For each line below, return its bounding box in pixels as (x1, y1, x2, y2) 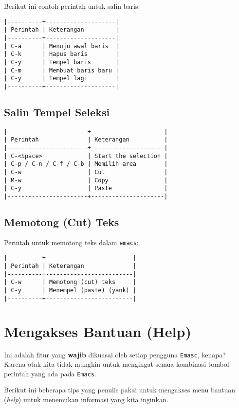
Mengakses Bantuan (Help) (4, 321, 191, 341)
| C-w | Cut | (4, 168, 168, 176)
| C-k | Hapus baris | (4, 51, 119, 58)
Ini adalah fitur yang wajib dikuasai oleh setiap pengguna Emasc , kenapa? (4, 349, 226, 359)
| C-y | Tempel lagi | (4, 75, 119, 82)
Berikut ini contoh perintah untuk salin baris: (4, 1, 140, 11)
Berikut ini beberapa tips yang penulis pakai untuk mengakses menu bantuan (4, 385, 236, 395)
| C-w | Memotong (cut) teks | (4, 279, 137, 286)
